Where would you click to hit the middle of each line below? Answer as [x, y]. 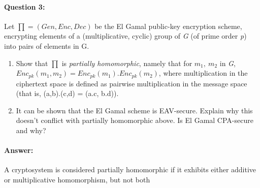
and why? [31, 130]
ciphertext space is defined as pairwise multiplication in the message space [132, 83]
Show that [32, 63]
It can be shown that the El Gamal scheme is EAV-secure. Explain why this [134, 110]
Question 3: [25, 6]
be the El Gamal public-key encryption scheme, [168, 26]
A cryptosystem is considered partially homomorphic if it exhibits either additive [130, 169]
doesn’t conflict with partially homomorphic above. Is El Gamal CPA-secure [135, 120]
